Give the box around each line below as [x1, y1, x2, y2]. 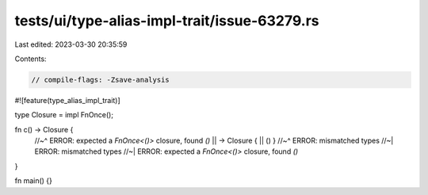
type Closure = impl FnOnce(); [14, 110, 114, 120]
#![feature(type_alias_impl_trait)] [14, 95, 120, 105]
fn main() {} [14, 176, 53, 185]
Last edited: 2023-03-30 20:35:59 [14, 40, 128, 49]
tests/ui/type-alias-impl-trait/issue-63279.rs [14, 12, 320, 29]
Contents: [14, 54, 47, 63]
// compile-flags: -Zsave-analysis [31, 75, 170, 84]
